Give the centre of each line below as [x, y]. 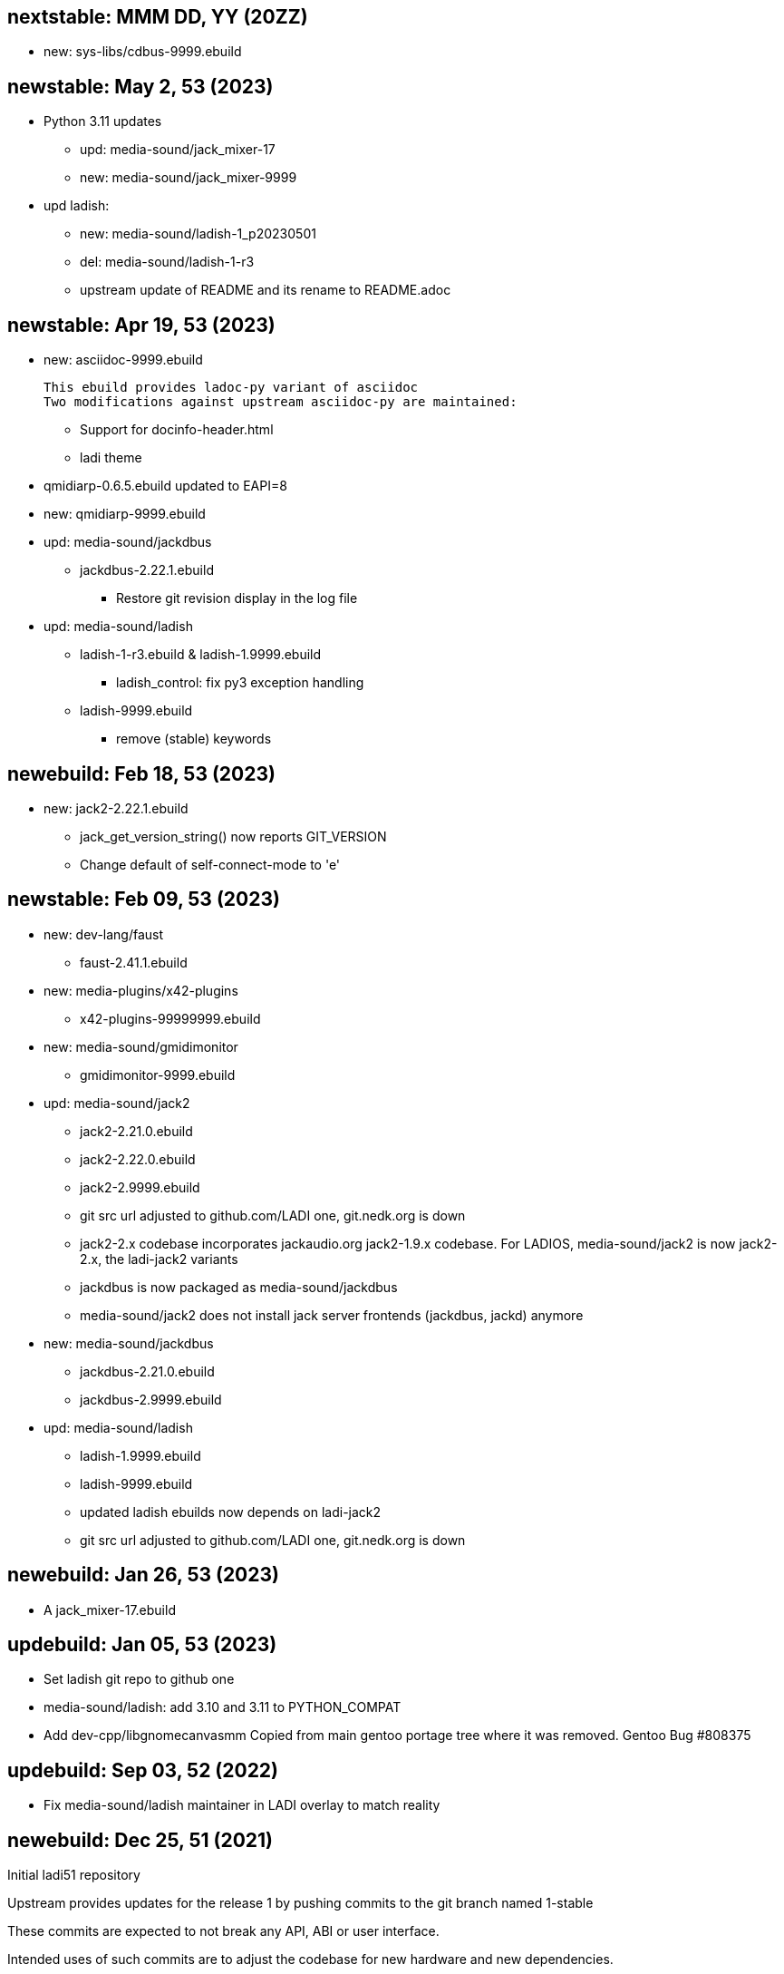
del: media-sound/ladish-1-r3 [167, 262]
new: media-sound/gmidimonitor [141, 1046]
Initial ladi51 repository [74, 1875]
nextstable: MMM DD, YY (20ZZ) [158, 17]
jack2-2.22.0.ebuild [138, 1159]
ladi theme [111, 458]
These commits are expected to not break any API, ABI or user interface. [223, 1931]
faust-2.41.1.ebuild [134, 962]
